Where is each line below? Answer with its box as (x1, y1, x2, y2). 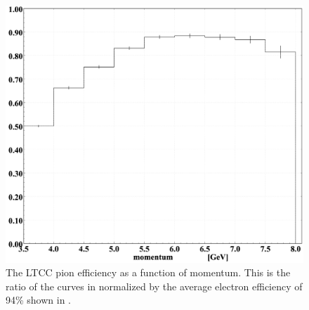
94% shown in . (6, 292, 72, 307)
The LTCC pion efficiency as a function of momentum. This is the (6, 265, 291, 280)
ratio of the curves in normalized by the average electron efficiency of (6, 278, 303, 293)
